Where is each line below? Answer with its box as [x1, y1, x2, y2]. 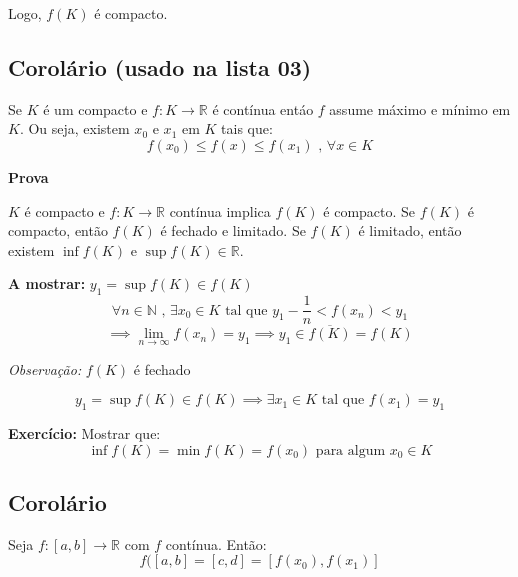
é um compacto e [43, 98, 148, 119]
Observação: [8, 358, 82, 379]
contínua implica [169, 200, 271, 221]
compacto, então [8, 220, 108, 241]
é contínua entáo [212, 98, 314, 119]
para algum [315, 443, 386, 458]
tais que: [221, 118, 273, 139]
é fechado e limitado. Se [160, 220, 306, 241]
